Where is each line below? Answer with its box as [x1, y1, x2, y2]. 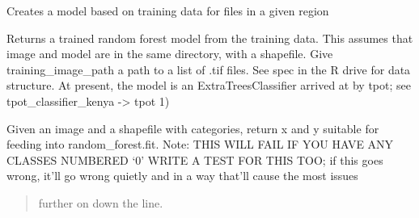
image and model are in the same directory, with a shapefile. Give [6, 45, 333, 62]
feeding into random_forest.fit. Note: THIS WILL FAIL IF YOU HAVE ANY [6, 136, 394, 153]
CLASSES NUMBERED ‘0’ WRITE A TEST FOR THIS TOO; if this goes [6, 151, 383, 168]
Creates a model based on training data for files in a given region [6, 2, 329, 19]
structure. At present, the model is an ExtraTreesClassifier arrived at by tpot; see [6, 77, 411, 94]
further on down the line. [38, 194, 163, 211]
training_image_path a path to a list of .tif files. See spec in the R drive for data [6, 61, 411, 78]
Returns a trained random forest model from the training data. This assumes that [6, 29, 413, 46]
